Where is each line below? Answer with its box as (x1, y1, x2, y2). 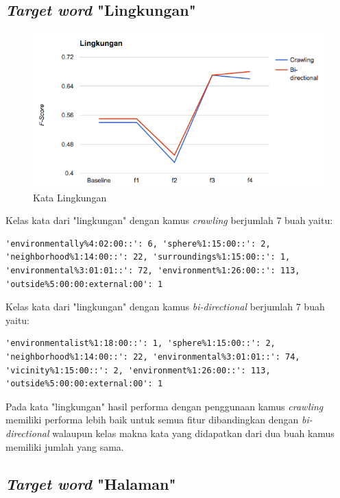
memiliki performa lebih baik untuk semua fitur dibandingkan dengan (5, 412, 299, 427)
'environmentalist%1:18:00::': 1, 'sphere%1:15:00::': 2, (5, 338, 276, 349)
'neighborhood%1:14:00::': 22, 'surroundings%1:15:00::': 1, (5, 252, 291, 262)
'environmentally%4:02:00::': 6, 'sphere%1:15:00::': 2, (5, 238, 271, 249)
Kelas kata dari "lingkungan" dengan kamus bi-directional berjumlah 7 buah (5, 299, 325, 314)
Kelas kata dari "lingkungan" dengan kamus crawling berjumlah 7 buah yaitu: (5, 213, 333, 227)
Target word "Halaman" (5, 473, 176, 494)
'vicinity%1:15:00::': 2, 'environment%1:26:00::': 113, (5, 365, 271, 375)
